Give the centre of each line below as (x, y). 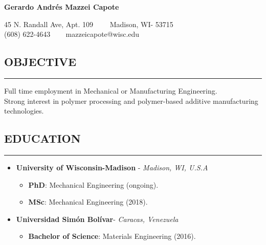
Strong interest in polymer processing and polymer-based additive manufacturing (131, 101)
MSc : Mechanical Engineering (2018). (88, 202)
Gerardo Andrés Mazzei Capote (62, 7)
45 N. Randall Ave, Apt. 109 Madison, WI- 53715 (89, 24)
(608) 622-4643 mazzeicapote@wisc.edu (72, 34)
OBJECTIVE (40, 62)
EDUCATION (42, 138)
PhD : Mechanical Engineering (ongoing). (93, 184)
